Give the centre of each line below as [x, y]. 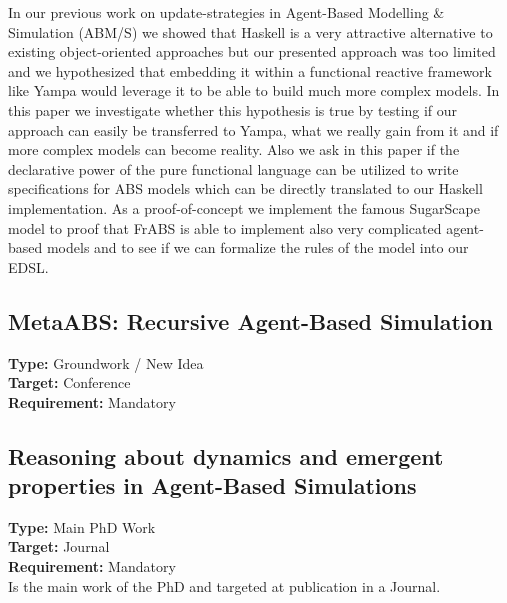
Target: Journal [59, 546]
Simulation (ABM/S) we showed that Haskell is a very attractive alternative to [250, 31]
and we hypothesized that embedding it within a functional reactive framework [250, 70]
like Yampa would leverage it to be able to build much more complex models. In [254, 90]
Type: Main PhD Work [82, 526]
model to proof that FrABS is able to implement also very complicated [225, 227]
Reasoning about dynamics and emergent [226, 455]
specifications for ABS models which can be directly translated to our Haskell [245, 188]
